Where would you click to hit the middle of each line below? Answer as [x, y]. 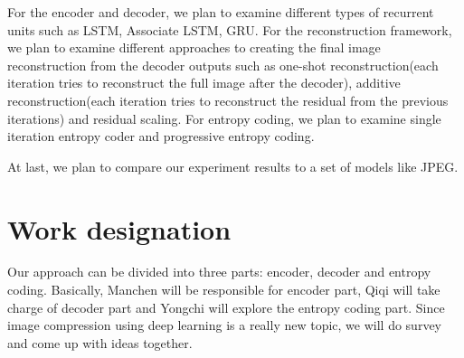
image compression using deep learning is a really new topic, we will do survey [225, 325]
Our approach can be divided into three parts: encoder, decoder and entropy [219, 272]
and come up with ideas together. [100, 342]
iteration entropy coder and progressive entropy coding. [161, 136]
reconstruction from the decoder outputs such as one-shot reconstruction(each [223, 65]
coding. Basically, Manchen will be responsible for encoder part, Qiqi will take [224, 290]
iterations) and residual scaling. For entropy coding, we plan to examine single [224, 118]
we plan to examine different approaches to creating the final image [194, 47]
